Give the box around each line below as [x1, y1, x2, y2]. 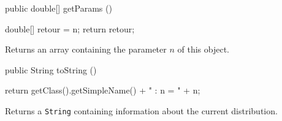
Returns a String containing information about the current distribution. [5, 104, 278, 117]
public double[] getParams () [5, 2, 112, 14]
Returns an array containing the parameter [5, 43, 167, 56]
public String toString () [5, 63, 97, 76]
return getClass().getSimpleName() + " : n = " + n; [5, 84, 200, 97]
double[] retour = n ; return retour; [5, 22, 135, 35]
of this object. [177, 43, 229, 56]
